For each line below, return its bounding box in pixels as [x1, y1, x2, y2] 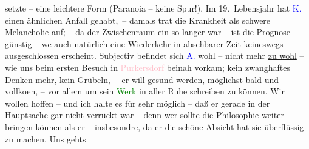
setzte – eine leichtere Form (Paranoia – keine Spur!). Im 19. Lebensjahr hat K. [5, 2, 302, 14]
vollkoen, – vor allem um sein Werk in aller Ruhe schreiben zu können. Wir [5, 85, 285, 98]
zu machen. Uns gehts [5, 132, 86, 145]
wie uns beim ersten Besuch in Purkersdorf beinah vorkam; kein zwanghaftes [5, 61, 290, 73]
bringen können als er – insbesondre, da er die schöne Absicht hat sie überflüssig [5, 120, 304, 133]
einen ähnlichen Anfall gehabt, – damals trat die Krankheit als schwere [5, 13, 271, 26]
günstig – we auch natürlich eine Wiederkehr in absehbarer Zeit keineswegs [5, 37, 284, 50]
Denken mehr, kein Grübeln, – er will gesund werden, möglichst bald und [5, 73, 279, 85]
